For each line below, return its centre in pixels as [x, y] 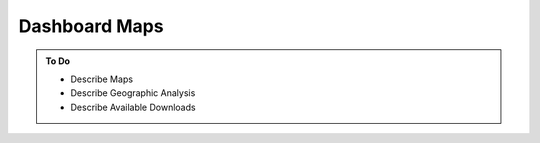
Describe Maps [102, 79]
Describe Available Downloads [133, 107]
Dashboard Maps [91, 26]
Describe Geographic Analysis [133, 93]
